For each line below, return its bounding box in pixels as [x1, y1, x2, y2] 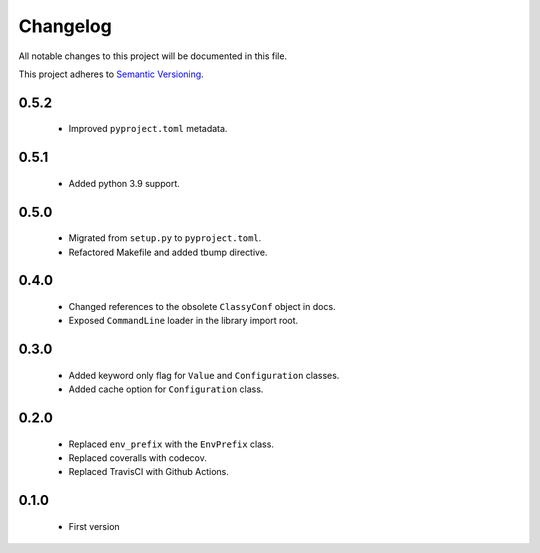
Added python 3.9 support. [68, 177, 180, 189]
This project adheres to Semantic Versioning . [18, 68, 204, 80]
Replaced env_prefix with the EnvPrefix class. [68, 438, 275, 450]
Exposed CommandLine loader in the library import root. [68, 315, 299, 327]
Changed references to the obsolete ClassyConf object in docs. [68, 300, 336, 312]
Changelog [18, 15, 112, 37]
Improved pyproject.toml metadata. [68, 123, 228, 135]
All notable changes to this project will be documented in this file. [18, 50, 288, 62]
